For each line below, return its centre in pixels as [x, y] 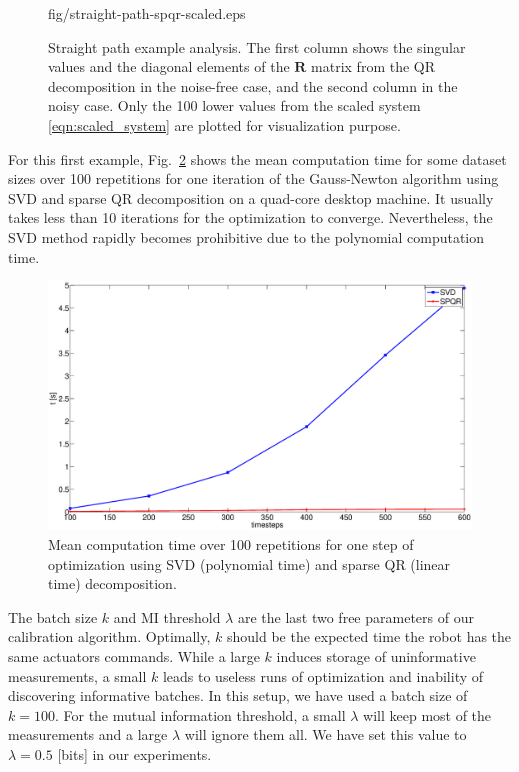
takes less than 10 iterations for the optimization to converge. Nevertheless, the [250, 217]
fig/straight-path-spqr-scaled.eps [147, 13]
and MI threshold [167, 616]
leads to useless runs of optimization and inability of [323, 675]
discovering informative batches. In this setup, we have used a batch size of [238, 695]
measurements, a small [77, 675]
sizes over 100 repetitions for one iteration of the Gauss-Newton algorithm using [253, 178]
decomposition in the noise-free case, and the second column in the [253, 85]
